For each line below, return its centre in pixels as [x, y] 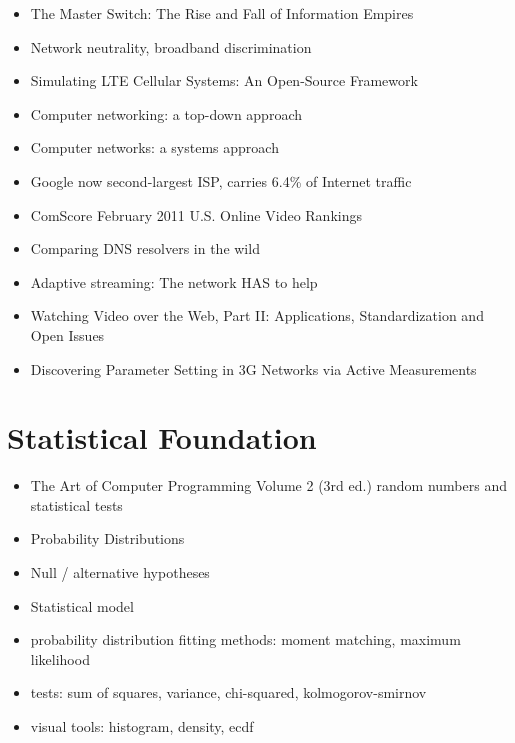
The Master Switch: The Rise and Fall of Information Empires [222, 13]
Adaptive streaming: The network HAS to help [174, 281]
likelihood [60, 658]
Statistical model [82, 605]
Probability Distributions [107, 538]
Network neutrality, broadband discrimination [171, 46]
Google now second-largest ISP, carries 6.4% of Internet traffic [221, 180]
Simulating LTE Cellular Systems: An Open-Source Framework [224, 80]
